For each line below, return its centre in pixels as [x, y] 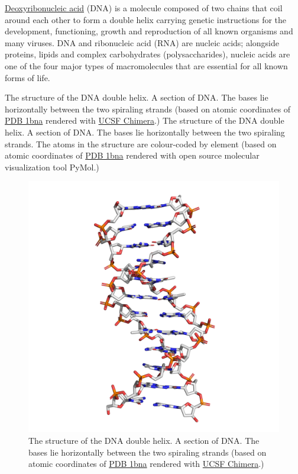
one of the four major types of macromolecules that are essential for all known [146, 65]
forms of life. [27, 77]
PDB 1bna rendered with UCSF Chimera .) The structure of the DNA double [145, 120]
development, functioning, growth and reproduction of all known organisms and [149, 31]
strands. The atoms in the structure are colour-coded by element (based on [141, 144]
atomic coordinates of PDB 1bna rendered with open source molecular [132, 155]
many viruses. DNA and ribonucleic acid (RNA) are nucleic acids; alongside [142, 42]
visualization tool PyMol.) [52, 167]
